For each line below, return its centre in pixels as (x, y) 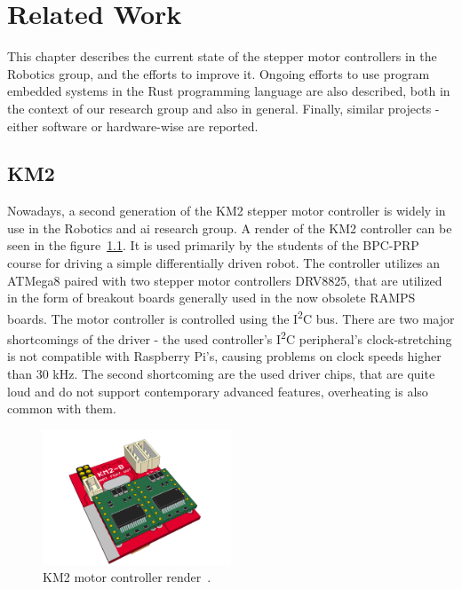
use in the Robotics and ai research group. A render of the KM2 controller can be (230, 228)
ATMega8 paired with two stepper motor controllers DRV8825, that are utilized (225, 280)
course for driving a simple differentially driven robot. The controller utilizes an (224, 263)
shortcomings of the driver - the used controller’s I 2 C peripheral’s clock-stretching (230, 338)
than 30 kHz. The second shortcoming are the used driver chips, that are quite (221, 373)
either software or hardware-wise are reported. (133, 126)
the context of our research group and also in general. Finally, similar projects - (223, 108)
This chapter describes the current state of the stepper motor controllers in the (222, 56)
